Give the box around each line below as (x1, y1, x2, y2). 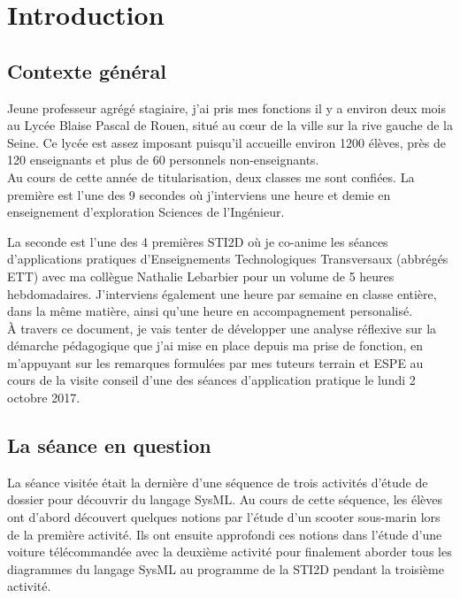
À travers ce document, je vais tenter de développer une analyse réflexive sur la (7, 318, 437, 337)
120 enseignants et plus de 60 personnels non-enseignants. (7, 150, 319, 169)
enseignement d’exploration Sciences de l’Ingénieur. (7, 203, 285, 221)
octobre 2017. (7, 388, 80, 407)
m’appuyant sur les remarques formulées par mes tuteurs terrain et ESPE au (7, 353, 424, 372)
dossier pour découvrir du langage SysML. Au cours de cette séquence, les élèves (7, 490, 443, 509)
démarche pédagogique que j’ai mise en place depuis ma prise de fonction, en (7, 336, 424, 355)
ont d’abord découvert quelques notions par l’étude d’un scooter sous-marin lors (7, 508, 441, 526)
